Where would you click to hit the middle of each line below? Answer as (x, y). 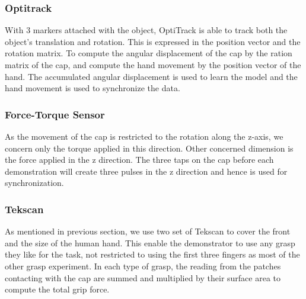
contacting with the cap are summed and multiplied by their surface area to (143, 277)
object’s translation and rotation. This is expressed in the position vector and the (153, 41)
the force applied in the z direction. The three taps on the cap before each (139, 160)
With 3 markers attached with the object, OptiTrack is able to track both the (146, 30)
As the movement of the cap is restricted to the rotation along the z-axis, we (144, 136)
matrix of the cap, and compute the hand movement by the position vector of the (153, 65)
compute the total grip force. (57, 289)
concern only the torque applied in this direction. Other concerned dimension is (149, 148)
